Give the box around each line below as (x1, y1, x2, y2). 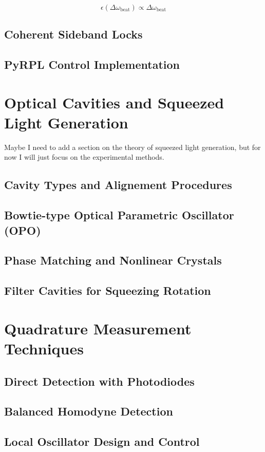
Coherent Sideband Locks (4, 26, 143, 42)
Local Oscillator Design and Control (4, 434, 200, 449)
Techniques (4, 337, 84, 359)
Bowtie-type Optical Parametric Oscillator (4, 207, 234, 223)
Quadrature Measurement (4, 317, 192, 338)
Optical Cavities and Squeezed (4, 91, 224, 112)
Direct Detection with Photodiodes (4, 373, 195, 389)
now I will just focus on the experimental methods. (4, 152, 164, 162)
